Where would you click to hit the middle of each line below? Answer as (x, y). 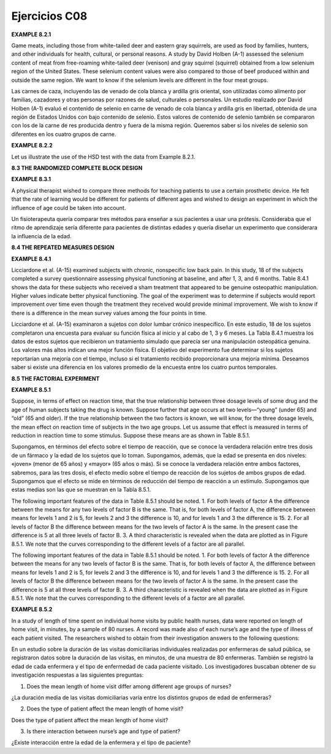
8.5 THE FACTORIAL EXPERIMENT (55, 378)
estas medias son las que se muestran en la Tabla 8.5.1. (81, 490)
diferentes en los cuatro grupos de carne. (64, 134)
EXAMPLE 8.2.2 (32, 146)
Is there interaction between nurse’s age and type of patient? (104, 731)
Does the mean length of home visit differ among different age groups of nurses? (129, 686)
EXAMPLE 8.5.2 (32, 609)
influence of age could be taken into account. (69, 208)
